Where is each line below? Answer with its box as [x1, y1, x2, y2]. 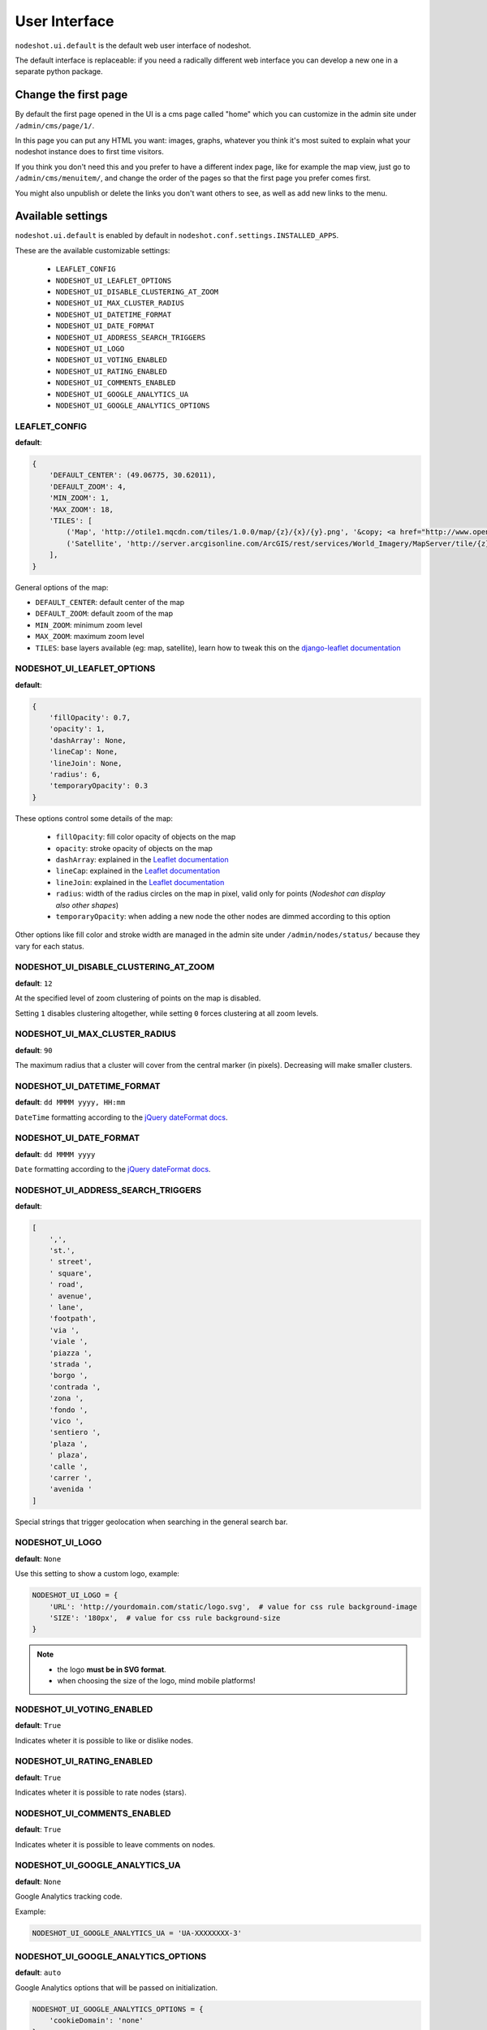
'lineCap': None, [49, 747, 119, 757]
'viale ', [49, 1337, 88, 1346]
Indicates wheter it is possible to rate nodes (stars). [15, 1787, 187, 1798]
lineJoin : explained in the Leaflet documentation [55, 877, 225, 887]
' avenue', [49, 1291, 93, 1301]
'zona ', [49, 1393, 84, 1403]
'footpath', [49, 1314, 97, 1324]
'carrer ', [49, 1473, 93, 1482]
